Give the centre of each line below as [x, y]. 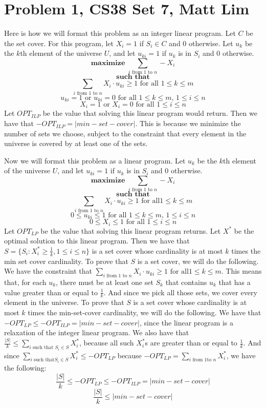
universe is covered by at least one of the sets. [76, 143]
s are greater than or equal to [191, 343]
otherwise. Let [211, 43]
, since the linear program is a [186, 322]
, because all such [106, 343]
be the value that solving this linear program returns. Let [131, 230]
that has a [235, 282]
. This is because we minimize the [188, 123]
